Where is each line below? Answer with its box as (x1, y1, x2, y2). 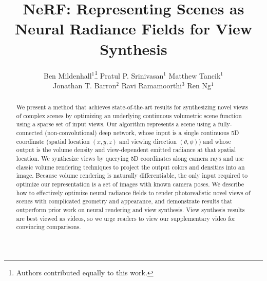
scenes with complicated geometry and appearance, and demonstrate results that (16, 197, 233, 205)
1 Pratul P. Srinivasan (94, 68, 164, 81)
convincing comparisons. (16, 222, 81, 231)
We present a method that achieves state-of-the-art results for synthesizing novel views (16, 103, 248, 111)
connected (16, 128, 43, 137)
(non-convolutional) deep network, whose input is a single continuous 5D (45, 128, 239, 137)
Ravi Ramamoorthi (121, 80, 182, 90)
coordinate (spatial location (16, 137, 90, 145)
